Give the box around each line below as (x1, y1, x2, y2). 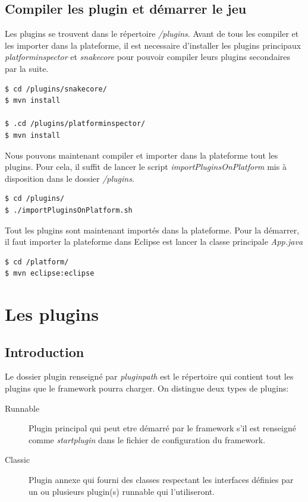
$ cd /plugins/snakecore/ (5, 84, 107, 93)
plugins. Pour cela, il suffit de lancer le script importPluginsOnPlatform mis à (5, 160, 287, 173)
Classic (5, 453, 30, 466)
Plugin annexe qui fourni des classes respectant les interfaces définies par (29, 473, 294, 486)
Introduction (5, 342, 84, 361)
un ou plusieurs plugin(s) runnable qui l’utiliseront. (29, 485, 215, 497)
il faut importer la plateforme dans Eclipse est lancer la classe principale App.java (5, 235, 303, 248)
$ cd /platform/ (5, 257, 69, 266)
